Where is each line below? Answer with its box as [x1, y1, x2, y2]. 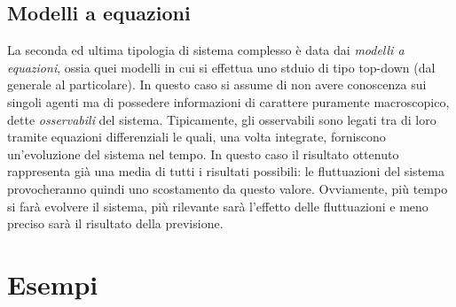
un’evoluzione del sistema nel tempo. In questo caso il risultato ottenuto [7, 144, 399, 163]
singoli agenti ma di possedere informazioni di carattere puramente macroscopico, [7, 92, 450, 111]
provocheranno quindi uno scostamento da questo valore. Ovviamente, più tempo [7, 179, 448, 197]
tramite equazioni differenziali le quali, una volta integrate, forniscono [7, 127, 386, 146]
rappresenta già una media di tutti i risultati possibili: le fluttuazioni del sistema [7, 162, 444, 180]
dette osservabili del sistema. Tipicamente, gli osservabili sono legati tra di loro [7, 110, 436, 128]
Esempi [7, 265, 98, 302]
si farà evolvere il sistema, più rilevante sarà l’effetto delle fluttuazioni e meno [7, 196, 428, 215]
